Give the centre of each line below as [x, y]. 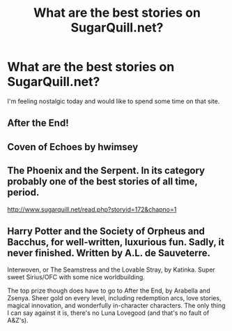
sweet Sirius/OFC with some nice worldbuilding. [76, 277]
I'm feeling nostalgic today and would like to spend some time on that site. [114, 101]
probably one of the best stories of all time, [102, 182]
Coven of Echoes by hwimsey [73, 147]
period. [23, 192]
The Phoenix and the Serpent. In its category [106, 171]
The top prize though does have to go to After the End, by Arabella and [109, 290]
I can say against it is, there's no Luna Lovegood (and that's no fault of [108, 313]
